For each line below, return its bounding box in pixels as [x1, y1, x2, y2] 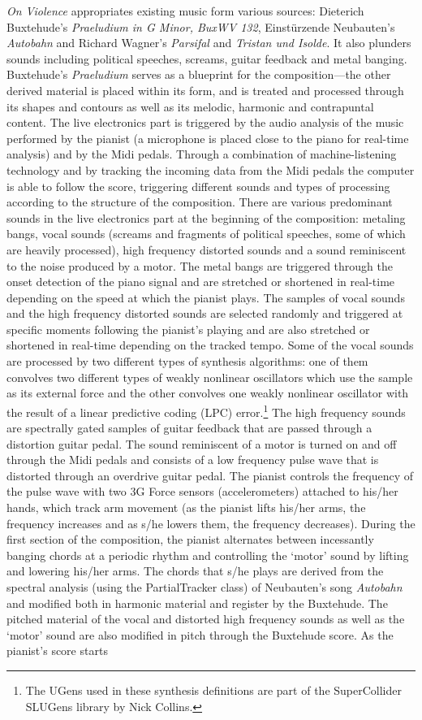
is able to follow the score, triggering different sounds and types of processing [6, 177, 390, 194]
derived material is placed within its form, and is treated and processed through [6, 81, 404, 98]
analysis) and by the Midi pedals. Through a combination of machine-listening [6, 145, 397, 163]
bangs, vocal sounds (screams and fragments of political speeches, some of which [6, 225, 406, 242]
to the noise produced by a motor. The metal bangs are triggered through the [6, 257, 393, 274]
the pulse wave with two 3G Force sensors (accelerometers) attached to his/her [6, 483, 398, 500]
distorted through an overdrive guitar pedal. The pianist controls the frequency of [6, 466, 414, 484]
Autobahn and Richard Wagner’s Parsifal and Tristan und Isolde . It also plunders [6, 34, 411, 51]
